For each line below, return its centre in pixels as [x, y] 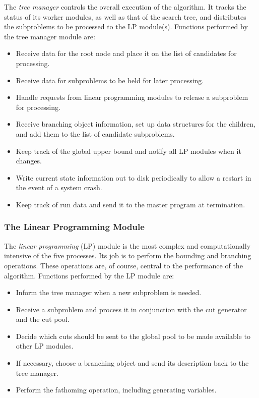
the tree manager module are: [50, 36]
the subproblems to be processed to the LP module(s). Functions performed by [126, 26]
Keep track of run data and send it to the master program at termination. [131, 204]
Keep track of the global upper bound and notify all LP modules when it [128, 151]
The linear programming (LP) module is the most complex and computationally [127, 245]
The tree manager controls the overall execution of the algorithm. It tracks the [125, 7]
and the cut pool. [43, 319]
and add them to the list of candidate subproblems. [95, 133]
